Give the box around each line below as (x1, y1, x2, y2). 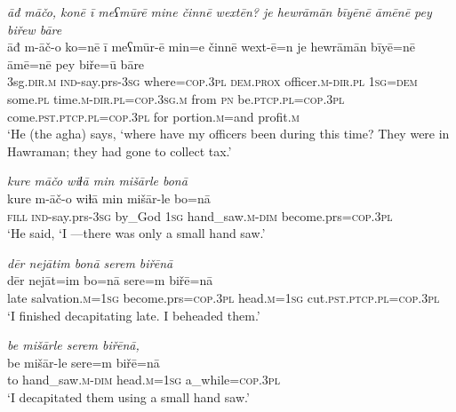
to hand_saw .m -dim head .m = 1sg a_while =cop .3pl (7, 370, 280, 389)
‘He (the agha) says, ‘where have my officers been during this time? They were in (7, 124, 450, 143)
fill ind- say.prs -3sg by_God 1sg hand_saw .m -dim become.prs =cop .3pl (7, 206, 393, 225)
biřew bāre (7, 20, 62, 38)
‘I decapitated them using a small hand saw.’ (7, 387, 250, 406)
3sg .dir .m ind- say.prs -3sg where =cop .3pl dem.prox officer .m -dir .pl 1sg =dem (7, 72, 418, 91)
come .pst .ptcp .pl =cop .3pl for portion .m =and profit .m (7, 107, 300, 125)
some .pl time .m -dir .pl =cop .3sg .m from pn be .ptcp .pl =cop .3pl (7, 89, 345, 107)
